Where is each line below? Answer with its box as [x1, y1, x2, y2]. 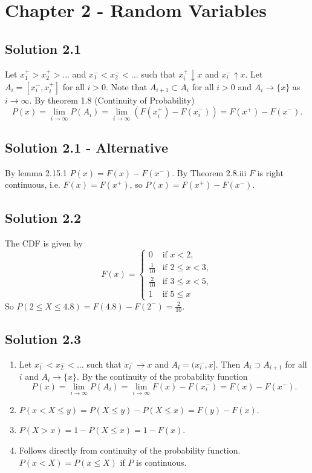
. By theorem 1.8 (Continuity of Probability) [29, 93, 195, 106]
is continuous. [136, 455, 187, 468]
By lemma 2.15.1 [5, 166, 67, 179]
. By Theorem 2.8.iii [172, 166, 247, 179]
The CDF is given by [5, 236, 83, 249]
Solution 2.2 [5, 208, 82, 227]
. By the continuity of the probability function [76, 370, 248, 383]
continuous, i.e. [5, 178, 60, 191]
